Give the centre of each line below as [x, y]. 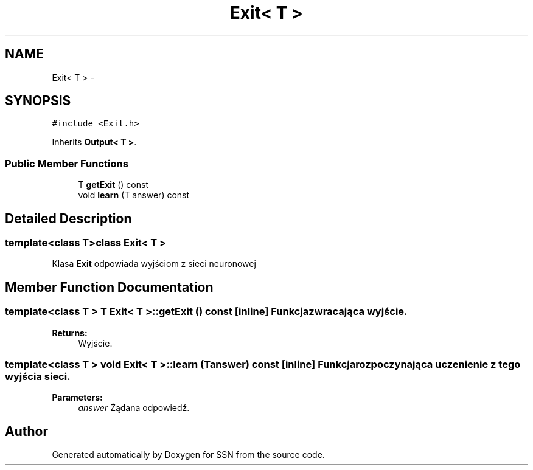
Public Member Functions [67, 163]
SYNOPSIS [38, 101]
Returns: [70, 333]
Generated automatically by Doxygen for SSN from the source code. [188, 455]
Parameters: [77, 398]
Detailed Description [68, 218]
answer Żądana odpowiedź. [134, 408]
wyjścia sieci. [38, 376]
